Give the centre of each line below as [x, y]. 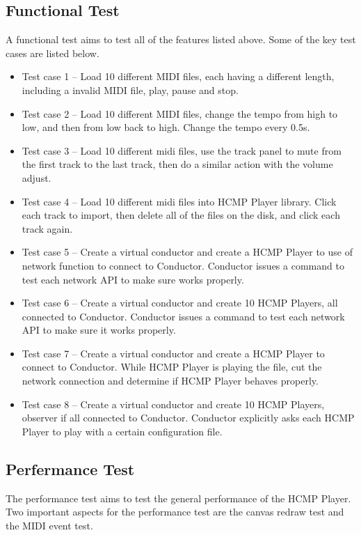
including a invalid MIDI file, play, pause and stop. [130, 90]
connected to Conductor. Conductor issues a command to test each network [183, 316]
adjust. [37, 177]
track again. [47, 228]
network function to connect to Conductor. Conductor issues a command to [183, 265]
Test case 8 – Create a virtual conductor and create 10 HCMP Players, [173, 404]
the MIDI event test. [49, 525]
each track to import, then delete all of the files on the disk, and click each [181, 215]
